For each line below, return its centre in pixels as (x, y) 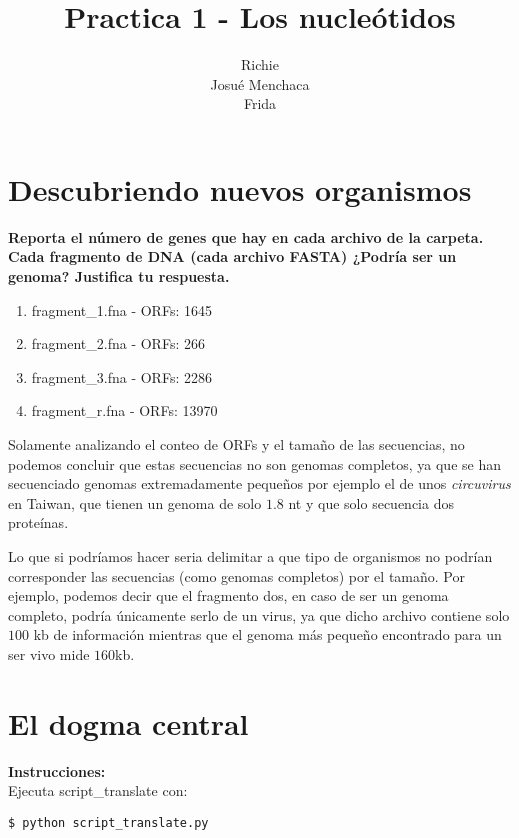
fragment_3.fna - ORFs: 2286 (121, 376)
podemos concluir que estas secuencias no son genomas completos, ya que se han (254, 463)
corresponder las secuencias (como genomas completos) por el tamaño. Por (236, 575)
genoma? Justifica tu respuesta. (119, 276)
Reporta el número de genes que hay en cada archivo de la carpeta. (246, 236)
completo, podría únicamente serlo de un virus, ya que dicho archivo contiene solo (259, 614)
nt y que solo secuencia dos (371, 502)
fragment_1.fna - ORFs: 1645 (121, 309)
